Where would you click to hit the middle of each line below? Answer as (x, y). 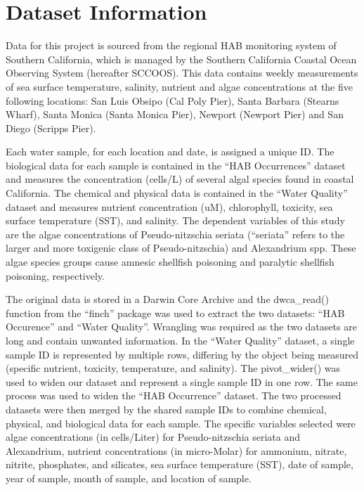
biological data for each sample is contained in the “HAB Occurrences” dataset (176, 165)
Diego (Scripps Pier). (51, 128)
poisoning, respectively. (55, 275)
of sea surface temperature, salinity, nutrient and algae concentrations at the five (180, 86)
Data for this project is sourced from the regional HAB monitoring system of (171, 45)
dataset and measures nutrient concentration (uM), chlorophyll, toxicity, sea (169, 206)
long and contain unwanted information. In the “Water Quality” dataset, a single (180, 340)
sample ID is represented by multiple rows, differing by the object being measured (182, 354)
